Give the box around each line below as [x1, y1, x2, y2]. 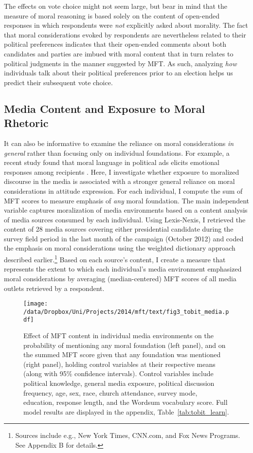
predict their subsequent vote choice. [4, 77, 113, 87]
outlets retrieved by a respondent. [4, 283, 105, 293]
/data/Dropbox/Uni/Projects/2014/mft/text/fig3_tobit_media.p [23, 308, 229, 315]
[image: [23, 300, 48, 308]
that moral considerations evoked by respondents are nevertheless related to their [4, 29, 246, 39]
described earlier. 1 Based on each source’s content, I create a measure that [4, 253, 226, 264]
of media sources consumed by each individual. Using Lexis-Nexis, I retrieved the [4, 214, 246, 224]
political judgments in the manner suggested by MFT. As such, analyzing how [4, 58, 237, 68]
